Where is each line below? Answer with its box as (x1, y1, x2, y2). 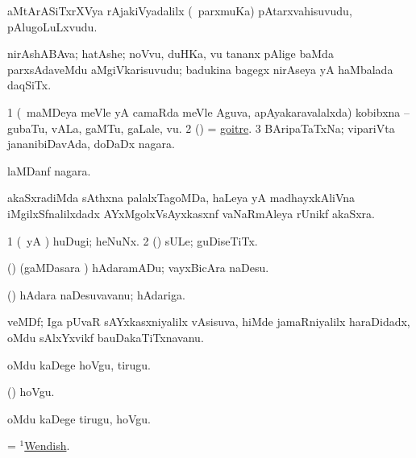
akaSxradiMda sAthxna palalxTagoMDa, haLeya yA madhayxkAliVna (7, 189, 356, 206)
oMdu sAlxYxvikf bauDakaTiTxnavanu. (7, 328, 204, 345)
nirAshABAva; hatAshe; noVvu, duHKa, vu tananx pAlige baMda (7, 45, 334, 62)
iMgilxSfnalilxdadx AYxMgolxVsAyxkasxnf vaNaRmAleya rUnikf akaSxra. (7, 204, 375, 221)
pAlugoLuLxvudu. (7, 18, 98, 35)
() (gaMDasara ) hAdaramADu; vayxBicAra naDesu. (7, 259, 269, 276)
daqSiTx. (7, 76, 52, 93)
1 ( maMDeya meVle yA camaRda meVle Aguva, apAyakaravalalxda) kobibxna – (7, 103, 410, 120)
